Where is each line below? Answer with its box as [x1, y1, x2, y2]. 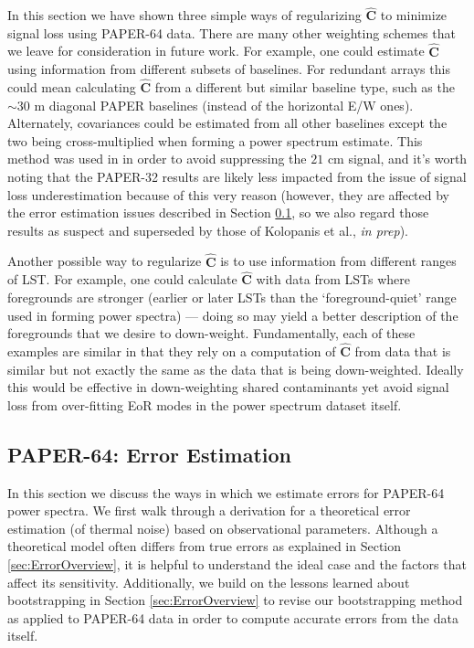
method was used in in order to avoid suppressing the [7, 149, 307, 168]
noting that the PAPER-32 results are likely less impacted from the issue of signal [7, 167, 467, 186]
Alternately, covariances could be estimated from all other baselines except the [7, 113, 448, 133]
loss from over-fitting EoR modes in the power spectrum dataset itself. [7, 395, 402, 414]
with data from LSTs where [256, 270, 410, 289]
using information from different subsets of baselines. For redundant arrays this [7, 59, 450, 79]
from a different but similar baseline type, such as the [154, 78, 455, 97]
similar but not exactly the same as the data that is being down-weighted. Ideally [7, 359, 464, 378]
